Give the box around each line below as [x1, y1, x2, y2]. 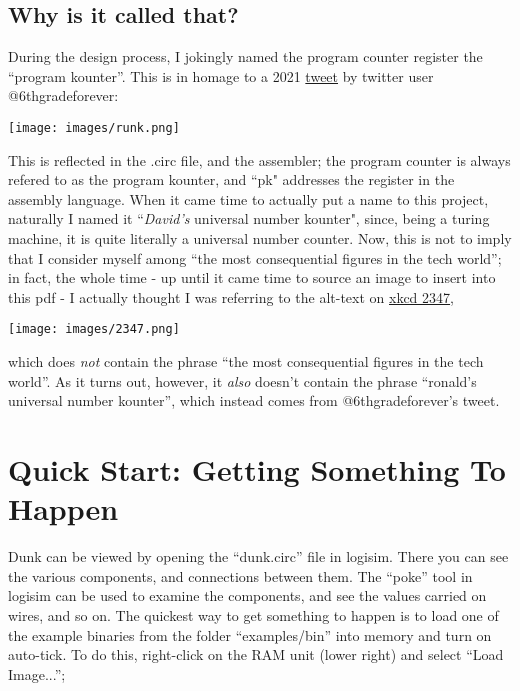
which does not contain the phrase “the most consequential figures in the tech [8, 351, 484, 372]
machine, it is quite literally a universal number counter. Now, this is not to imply [8, 228, 512, 249]
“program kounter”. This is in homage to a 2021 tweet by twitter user [8, 65, 434, 86]
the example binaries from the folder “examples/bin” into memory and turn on [8, 624, 492, 645]
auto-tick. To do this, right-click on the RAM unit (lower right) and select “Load [8, 644, 504, 665]
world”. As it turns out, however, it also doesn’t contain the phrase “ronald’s [8, 370, 477, 391]
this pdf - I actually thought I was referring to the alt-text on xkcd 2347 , [8, 286, 454, 307]
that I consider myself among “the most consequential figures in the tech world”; [8, 247, 502, 268]
